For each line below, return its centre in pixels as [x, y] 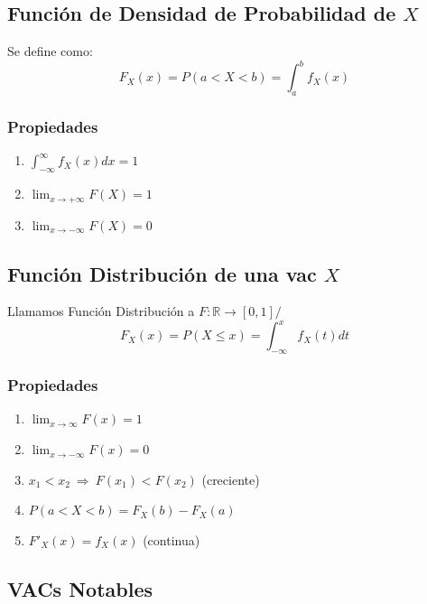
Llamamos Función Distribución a [101, 311]
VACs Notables [80, 588]
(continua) [172, 539]
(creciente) [231, 479]
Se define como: [50, 51]
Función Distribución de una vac [162, 273]
